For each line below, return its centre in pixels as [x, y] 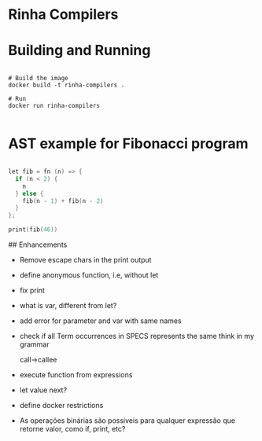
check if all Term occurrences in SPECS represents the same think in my [137, 336]
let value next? [43, 390]
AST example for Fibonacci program [129, 144]
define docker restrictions [61, 406]
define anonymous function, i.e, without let [89, 275]
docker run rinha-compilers [54, 106]
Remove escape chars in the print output [85, 260]
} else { [30, 193]
